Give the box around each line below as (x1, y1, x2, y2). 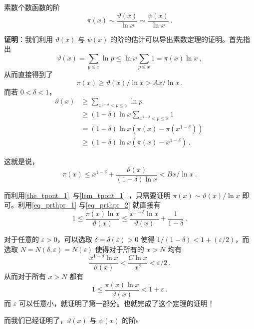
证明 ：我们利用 (4, 33, 53, 44)
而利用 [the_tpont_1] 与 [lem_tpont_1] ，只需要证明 (4, 189, 171, 200)
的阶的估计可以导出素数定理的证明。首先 (110, 33, 244, 44)
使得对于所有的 (95, 243, 144, 254)
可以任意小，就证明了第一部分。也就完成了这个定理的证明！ (18, 298, 215, 308)
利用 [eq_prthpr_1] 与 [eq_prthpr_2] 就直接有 (17, 199, 161, 210)
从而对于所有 (4, 271, 46, 281)
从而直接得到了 (4, 69, 53, 79)
